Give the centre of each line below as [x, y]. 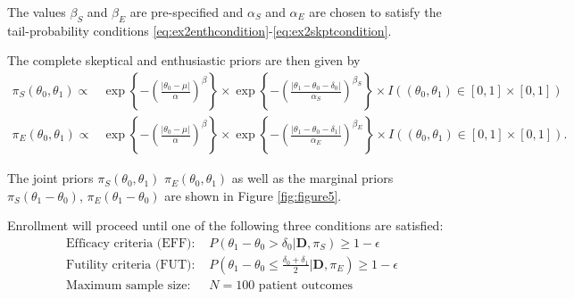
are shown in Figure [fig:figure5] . [253, 195]
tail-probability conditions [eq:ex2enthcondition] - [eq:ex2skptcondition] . [200, 30]
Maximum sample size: [129, 285]
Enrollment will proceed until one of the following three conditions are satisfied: [225, 225]
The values [37, 12]
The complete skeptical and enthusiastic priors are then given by [184, 60]
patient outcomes [305, 285]
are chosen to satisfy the [375, 12]
